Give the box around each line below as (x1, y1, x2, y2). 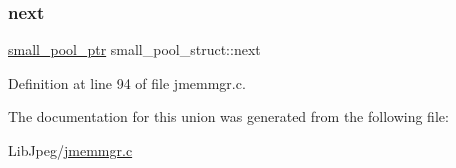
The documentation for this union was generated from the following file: (8, 106, 449, 127)
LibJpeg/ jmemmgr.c (8, 140, 133, 160)
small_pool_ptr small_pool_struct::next (8, 39, 261, 60)
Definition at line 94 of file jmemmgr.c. (8, 72, 246, 93)
